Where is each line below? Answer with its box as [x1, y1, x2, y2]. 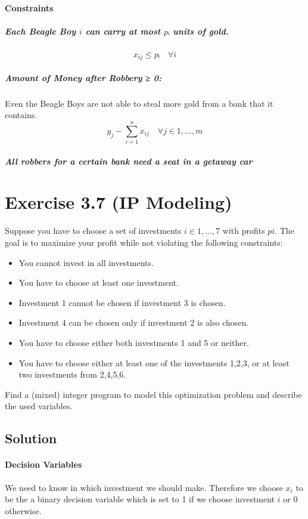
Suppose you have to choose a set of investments [5, 224, 182, 237]
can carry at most [85, 24, 161, 37]
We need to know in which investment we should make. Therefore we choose [5, 481, 283, 493]
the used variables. [5, 400, 73, 412]
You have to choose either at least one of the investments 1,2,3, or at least [18, 356, 290, 369]
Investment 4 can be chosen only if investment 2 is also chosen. [18, 316, 249, 329]
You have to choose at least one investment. [18, 276, 179, 289]
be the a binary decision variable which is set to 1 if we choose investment [5, 493, 275, 505]
